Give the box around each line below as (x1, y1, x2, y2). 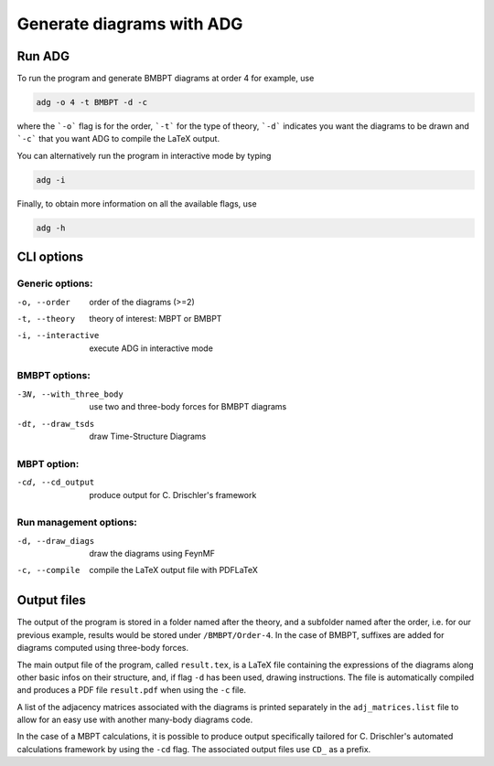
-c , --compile (16, 565, 81, 576)
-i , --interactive (16, 330, 100, 341)
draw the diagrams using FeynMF (89, 548, 215, 559)
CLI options (16, 250, 84, 265)
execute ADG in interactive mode (89, 343, 214, 354)
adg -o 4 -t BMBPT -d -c (36, 97, 148, 108)
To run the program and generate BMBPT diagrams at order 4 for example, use (16, 73, 315, 84)
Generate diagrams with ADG (16, 14, 243, 34)
